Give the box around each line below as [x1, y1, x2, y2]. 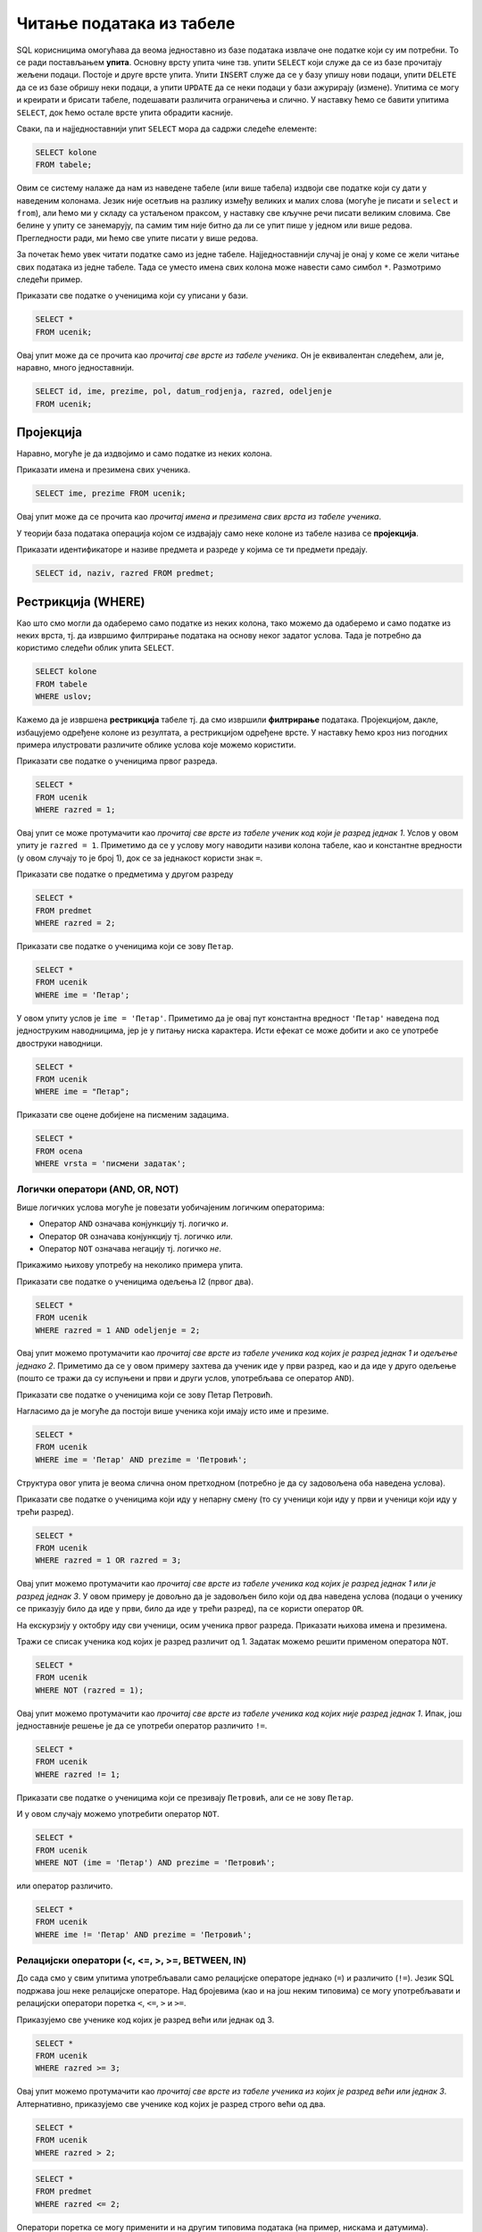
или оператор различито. [16, 1880, 113, 1891]
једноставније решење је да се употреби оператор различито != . [16, 1720, 268, 1731]
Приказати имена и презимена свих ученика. [16, 464, 191, 475]
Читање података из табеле [16, 13, 236, 33]
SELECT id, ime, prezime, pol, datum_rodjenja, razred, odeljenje [35, 387, 332, 396]
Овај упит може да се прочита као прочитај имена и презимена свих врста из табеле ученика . [16, 512, 382, 522]
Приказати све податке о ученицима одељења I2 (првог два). [16, 1276, 254, 1287]
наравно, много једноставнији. [16, 362, 135, 373]
